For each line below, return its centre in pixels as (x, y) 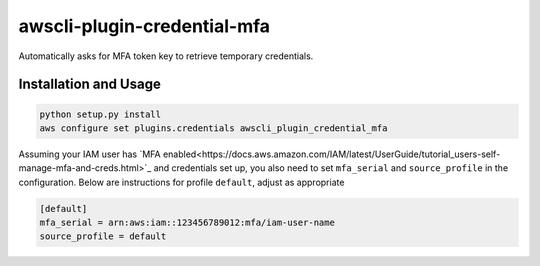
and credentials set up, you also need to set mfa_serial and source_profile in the (331, 168)
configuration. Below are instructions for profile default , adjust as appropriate (181, 182)
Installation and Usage (90, 84)
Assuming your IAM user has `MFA (89, 154)
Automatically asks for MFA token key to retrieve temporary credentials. (166, 56)
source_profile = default (103, 236)
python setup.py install (100, 114)
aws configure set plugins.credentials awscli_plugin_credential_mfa (213, 128)
